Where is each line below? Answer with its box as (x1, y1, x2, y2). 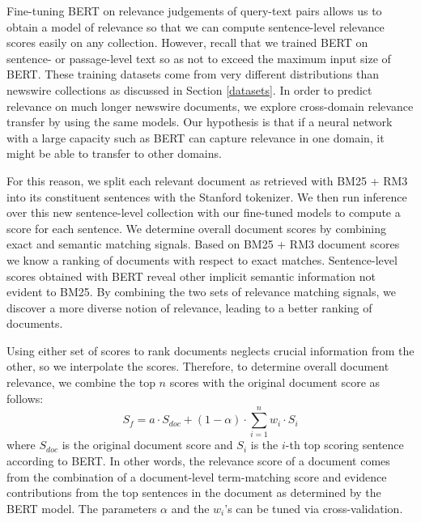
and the (171, 499, 210, 516)
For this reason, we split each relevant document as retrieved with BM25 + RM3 (6, 172, 408, 189)
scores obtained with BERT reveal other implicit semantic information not (6, 267, 376, 284)
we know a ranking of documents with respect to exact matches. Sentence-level (6, 251, 398, 268)
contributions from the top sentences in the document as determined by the (6, 484, 381, 501)
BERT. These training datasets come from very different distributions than (6, 66, 380, 83)
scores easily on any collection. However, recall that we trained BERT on (6, 34, 368, 51)
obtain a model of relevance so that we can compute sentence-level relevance (6, 18, 385, 35)
